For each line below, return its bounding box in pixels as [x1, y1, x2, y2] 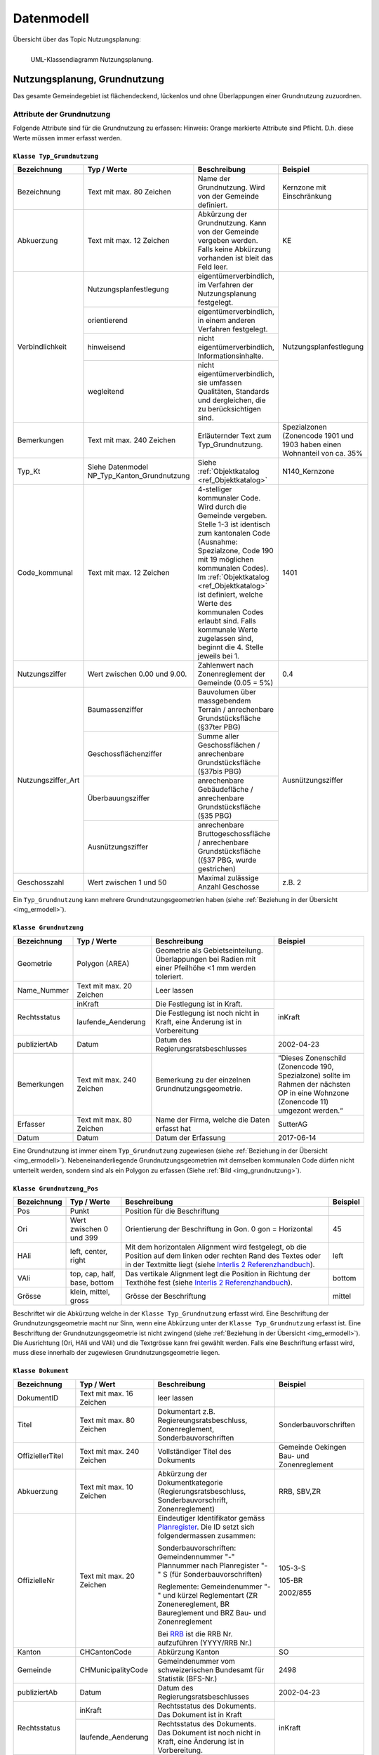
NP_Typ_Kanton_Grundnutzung [87, 470, 190, 480]
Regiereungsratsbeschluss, [157, 1415, 248, 1425]
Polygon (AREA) [77, 958, 130, 968]
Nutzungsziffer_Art [17, 776, 80, 786]
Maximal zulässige [197, 873, 259, 882]
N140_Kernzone [281, 466, 335, 476]
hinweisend [87, 342, 126, 352]
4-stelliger [197, 484, 232, 494]
